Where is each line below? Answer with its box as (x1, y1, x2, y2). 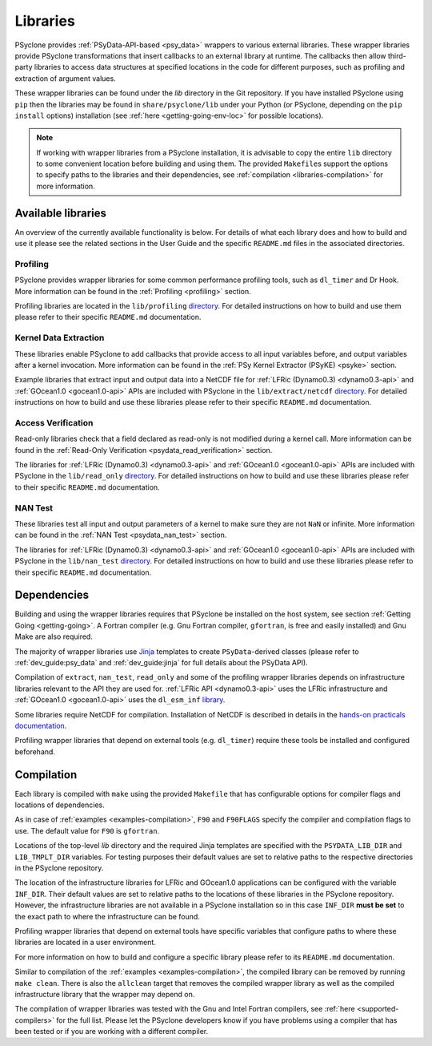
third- (387, 50, 407, 60)
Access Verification (14, 417, 94, 428)
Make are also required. (14, 632, 94, 641)
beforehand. (14, 746, 56, 757)
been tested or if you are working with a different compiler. (14, 1027, 209, 1036)
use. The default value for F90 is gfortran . (14, 826, 160, 835)
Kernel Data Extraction (14, 333, 105, 344)
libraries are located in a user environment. (14, 938, 156, 947)
